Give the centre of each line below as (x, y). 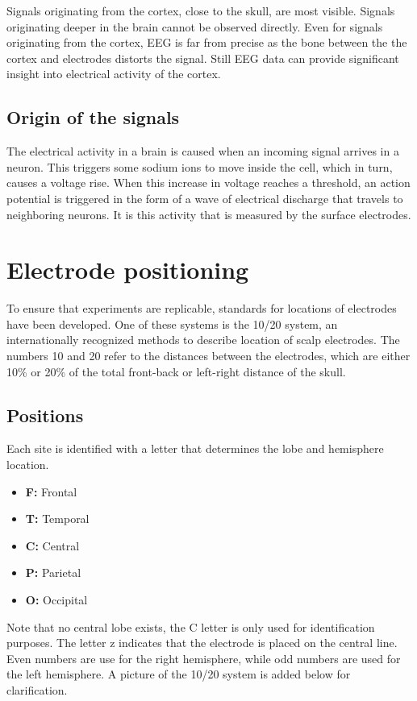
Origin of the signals (93, 117)
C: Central (52, 545)
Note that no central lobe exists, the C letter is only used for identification (191, 626)
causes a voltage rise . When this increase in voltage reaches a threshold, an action (208, 183)
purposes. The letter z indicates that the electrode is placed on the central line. (202, 643)
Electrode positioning (128, 270)
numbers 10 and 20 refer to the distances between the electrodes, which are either (208, 356)
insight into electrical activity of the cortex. (114, 74)
